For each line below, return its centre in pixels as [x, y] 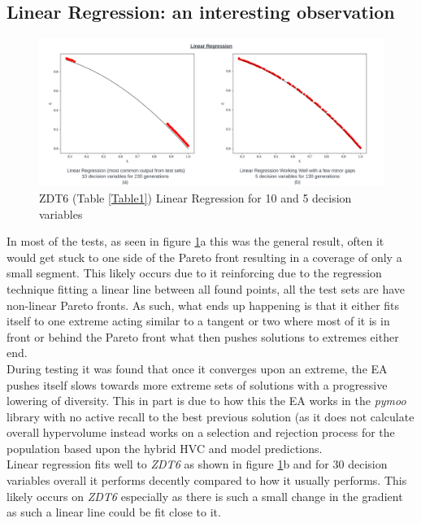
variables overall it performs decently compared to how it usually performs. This [207, 480]
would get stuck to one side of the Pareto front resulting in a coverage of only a [204, 257]
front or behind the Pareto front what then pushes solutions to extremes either [203, 336]
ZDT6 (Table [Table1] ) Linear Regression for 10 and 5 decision [195, 197]
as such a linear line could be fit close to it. [114, 512]
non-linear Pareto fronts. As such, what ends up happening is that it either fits [203, 305]
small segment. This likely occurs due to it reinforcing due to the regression [194, 273]
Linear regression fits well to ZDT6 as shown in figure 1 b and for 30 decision [197, 464]
